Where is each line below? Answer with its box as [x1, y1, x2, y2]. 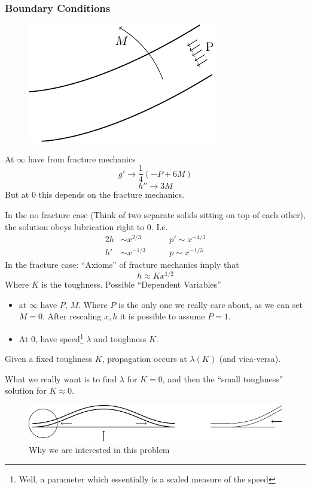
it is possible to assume [120, 310, 205, 322]
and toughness [94, 332, 147, 345]
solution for [5, 384, 47, 397]
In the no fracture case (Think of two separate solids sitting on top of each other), [5, 209, 306, 221]
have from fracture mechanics [28, 152, 136, 165]
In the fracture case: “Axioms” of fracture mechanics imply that [5, 258, 239, 271]
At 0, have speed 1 [19, 330, 84, 345]
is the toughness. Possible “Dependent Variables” [41, 278, 221, 291]
